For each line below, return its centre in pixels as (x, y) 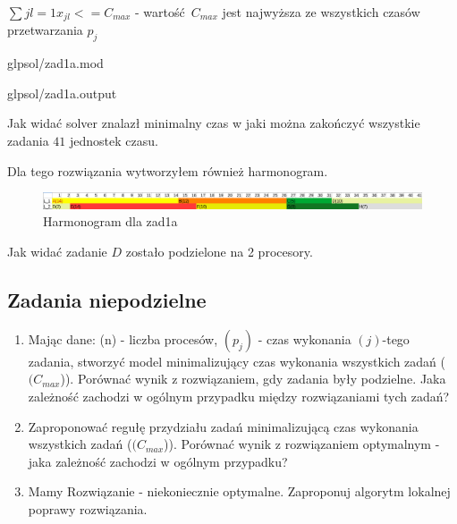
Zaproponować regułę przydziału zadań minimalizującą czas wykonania (223, 426)
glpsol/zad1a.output (62, 93)
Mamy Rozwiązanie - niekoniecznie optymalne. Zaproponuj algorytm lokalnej (239, 491)
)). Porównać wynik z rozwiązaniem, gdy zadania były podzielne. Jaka (253, 379)
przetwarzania (45, 30)
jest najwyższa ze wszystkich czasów (321, 12)
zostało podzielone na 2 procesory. (219, 252)
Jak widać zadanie (57, 252)
